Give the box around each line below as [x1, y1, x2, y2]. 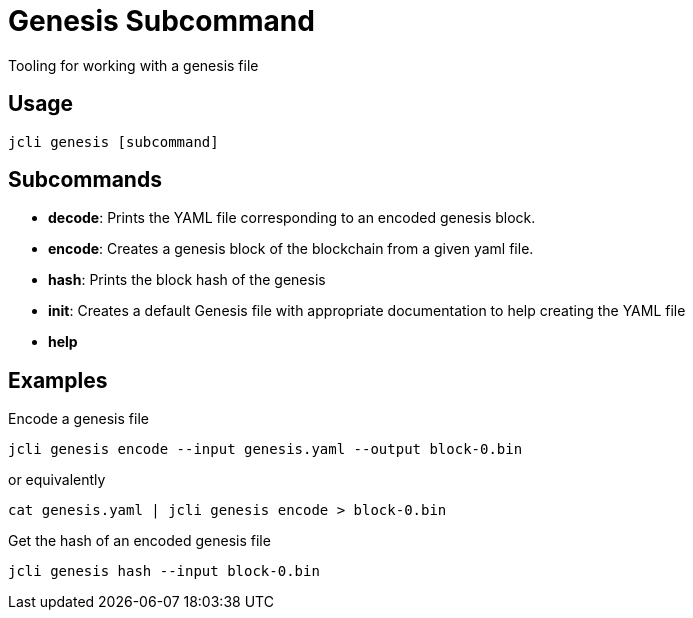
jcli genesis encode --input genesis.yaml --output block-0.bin [8, 441, 523, 458]
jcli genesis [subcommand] [8, 133, 219, 150]
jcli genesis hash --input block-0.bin [8, 563, 320, 580]
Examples [8, 367, 108, 393]
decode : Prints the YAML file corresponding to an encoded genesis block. [48, 209, 536, 227]
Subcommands [8, 167, 162, 193]
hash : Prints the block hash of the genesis [48, 271, 326, 289]
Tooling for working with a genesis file [8, 56, 259, 74]
